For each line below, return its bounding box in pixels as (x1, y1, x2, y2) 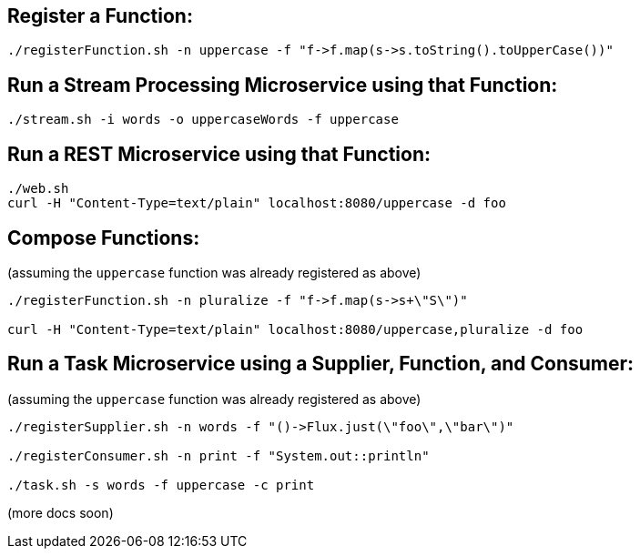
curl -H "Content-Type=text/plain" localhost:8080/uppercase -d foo (7, 196, 506, 211)
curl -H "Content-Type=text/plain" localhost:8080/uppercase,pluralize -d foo (7, 321, 584, 337)
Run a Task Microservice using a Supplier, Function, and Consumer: (7, 352, 635, 376)
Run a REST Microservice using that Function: (7, 142, 431, 166)
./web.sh (7, 181, 69, 197)
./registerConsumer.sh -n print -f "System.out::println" (7, 448, 430, 463)
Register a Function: (7, 5, 193, 27)
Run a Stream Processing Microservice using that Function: (7, 73, 558, 96)
